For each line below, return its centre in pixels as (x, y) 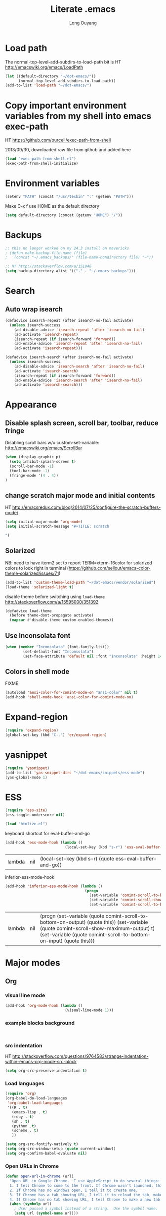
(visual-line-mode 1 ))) (89, 1010)
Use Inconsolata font (38, 636)
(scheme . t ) (25, 1131)
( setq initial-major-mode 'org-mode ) (44, 522)
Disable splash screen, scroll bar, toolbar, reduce (82, 423)
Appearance (31, 405)
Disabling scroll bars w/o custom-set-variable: (52, 443)
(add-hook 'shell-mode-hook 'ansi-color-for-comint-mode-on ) (69, 697)
